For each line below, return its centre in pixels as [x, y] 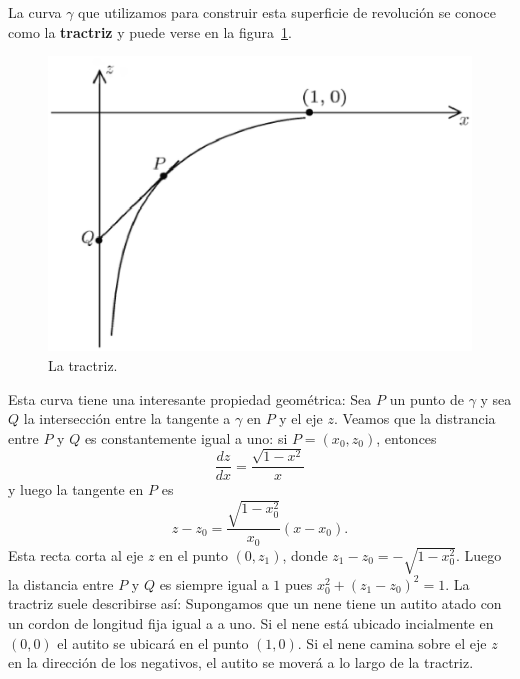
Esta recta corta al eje [76, 554]
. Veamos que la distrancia [415, 418]
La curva [35, 12]
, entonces [406, 437]
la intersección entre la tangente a [127, 418]
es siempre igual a [214, 583]
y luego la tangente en [76, 489]
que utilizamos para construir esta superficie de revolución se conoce [287, 12]
